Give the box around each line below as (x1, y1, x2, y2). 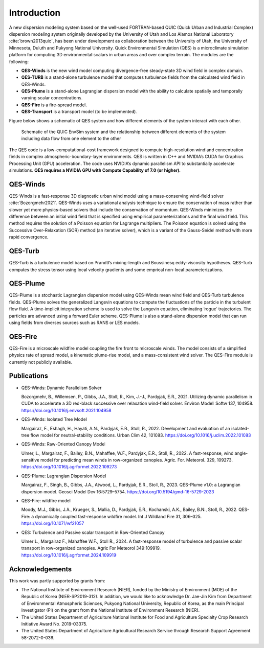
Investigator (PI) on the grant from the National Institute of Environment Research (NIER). (21, 607, 200, 613)
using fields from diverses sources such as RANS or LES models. (9, 320, 140, 325)
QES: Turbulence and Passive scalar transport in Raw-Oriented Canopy (21, 529, 165, 535)
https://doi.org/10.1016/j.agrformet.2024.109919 (21, 552, 117, 558)
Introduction (9, 7, 61, 18)
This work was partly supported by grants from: (9, 578, 105, 583)
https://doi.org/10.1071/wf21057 (21, 520, 84, 526)
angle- (235, 450, 248, 456)
